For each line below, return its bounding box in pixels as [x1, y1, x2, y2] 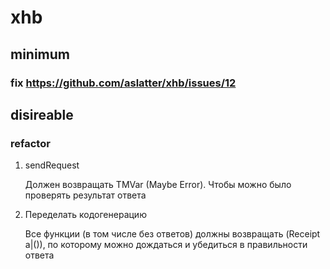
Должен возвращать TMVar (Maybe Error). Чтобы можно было [24, 179, 292, 191]
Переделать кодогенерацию [24, 209, 147, 221]
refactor [10, 136, 51, 150]
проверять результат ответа [24, 189, 147, 201]
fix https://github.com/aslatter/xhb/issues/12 [10, 76, 237, 90]
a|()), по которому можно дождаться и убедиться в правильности [24, 239, 308, 251]
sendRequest [24, 159, 80, 171]
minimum [10, 46, 71, 63]
